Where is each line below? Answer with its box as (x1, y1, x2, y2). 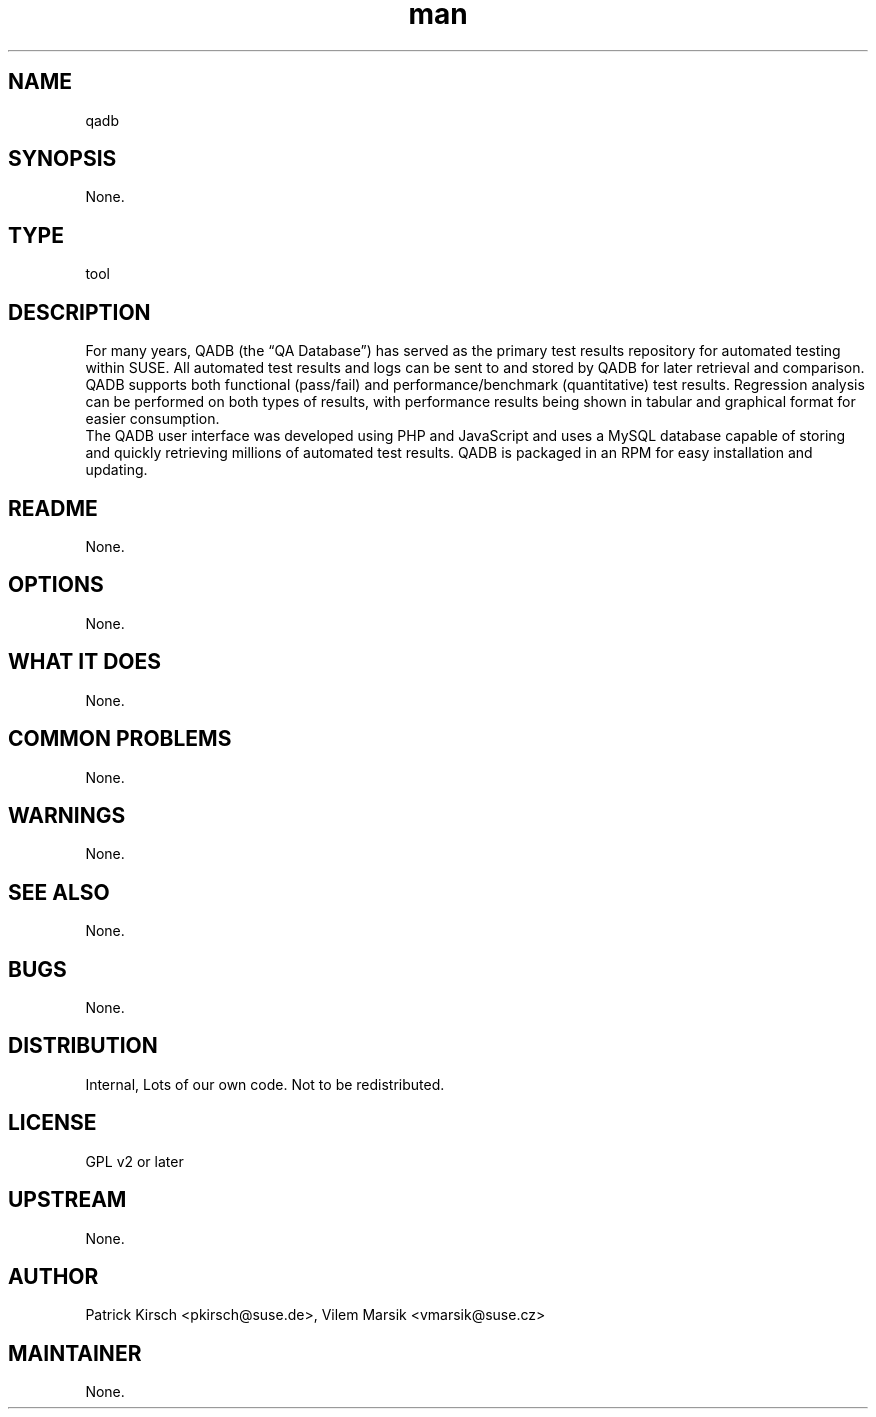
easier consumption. (85, 410, 220, 428)
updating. (85, 461, 148, 479)
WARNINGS (8, 802, 126, 828)
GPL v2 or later (85, 1152, 184, 1170)
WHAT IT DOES (8, 649, 162, 675)
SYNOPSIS (8, 146, 117, 172)
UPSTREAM (8, 1187, 127, 1213)
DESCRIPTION (8, 299, 151, 325)
